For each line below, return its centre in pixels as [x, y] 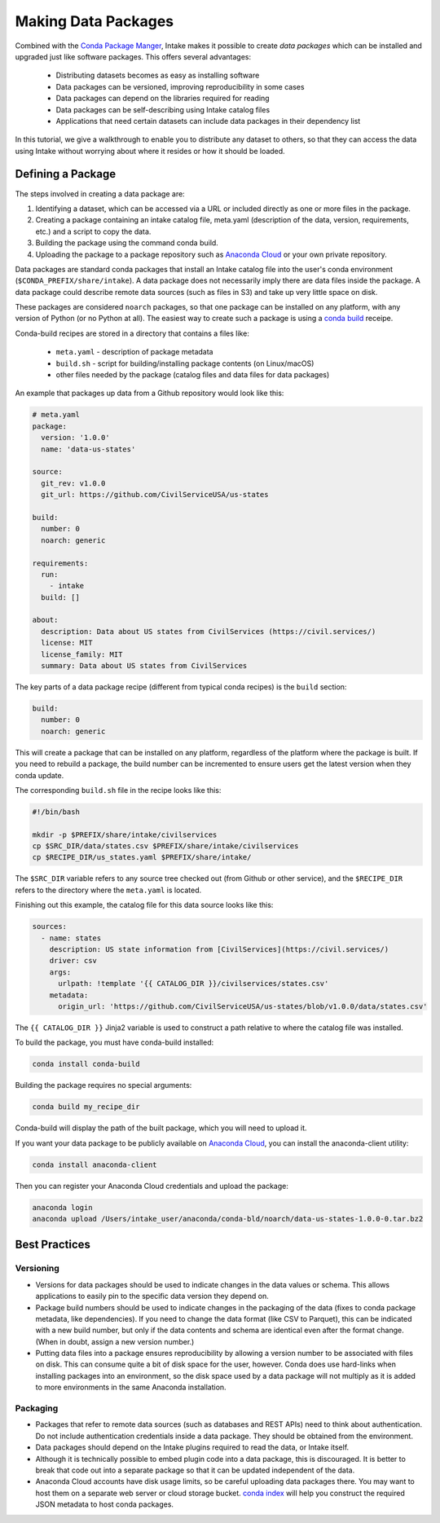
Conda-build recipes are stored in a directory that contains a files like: [132, 333]
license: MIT [67, 643]
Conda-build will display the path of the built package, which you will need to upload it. [161, 1128]
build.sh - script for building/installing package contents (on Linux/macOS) [185, 363]
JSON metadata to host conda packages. [105, 1504]
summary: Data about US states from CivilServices [144, 666]
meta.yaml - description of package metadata [134, 352]
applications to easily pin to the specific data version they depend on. [152, 1296]
